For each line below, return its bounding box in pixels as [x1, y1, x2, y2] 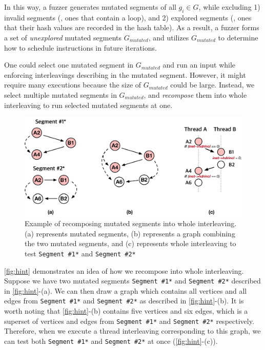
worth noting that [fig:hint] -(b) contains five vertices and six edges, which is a [4, 305, 248, 316]
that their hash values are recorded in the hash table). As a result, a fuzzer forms [4, 22, 259, 33]
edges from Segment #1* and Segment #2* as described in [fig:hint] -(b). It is [4, 295, 244, 306]
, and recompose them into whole [144, 89, 247, 100]
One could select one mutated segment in [4, 59, 134, 70]
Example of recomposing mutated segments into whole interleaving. [25, 218, 237, 229]
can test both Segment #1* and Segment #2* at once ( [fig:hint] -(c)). [4, 335, 218, 346]
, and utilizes [148, 32, 189, 42]
